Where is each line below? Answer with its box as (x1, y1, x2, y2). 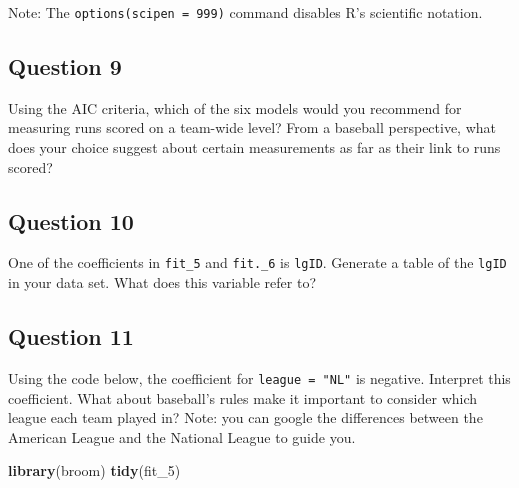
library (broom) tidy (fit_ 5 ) (8, 460, 181, 481)
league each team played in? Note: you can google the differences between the (8, 407, 483, 428)
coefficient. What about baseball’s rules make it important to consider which (8, 387, 478, 408)
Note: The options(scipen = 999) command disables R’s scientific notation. (8, 2, 483, 22)
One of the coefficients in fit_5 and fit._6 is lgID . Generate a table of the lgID (8, 252, 507, 273)
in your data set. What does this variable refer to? (8, 272, 316, 293)
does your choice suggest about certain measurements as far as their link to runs (8, 137, 501, 158)
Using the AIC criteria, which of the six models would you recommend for (8, 97, 462, 118)
